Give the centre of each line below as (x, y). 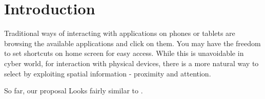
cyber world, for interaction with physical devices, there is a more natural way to (131, 63)
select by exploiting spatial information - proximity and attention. (108, 73)
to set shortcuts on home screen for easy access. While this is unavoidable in (124, 53)
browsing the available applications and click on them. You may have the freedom (132, 43)
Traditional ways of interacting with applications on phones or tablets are (120, 33)
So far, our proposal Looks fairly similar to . (74, 91)
